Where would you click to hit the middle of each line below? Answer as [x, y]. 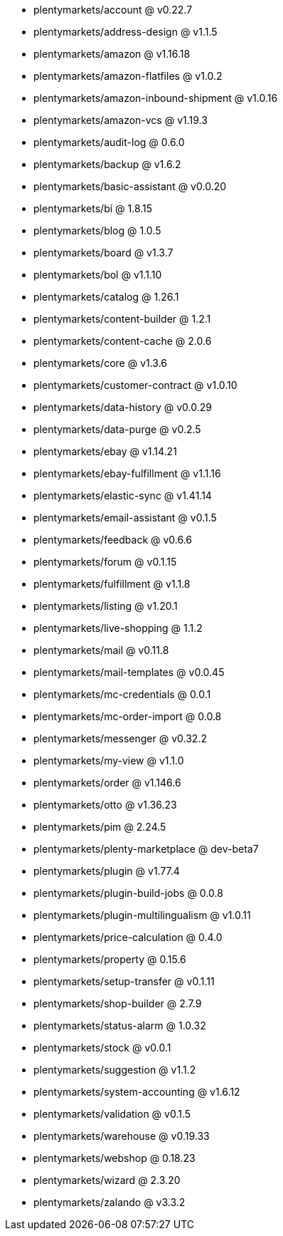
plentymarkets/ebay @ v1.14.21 [105, 451]
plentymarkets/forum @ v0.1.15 [105, 562]
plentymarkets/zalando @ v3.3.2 [110, 1202]
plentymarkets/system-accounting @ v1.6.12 [137, 1092]
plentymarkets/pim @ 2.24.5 [100, 827]
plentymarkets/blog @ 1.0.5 [97, 230]
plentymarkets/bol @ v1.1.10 [98, 275]
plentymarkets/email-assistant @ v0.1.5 [125, 518]
